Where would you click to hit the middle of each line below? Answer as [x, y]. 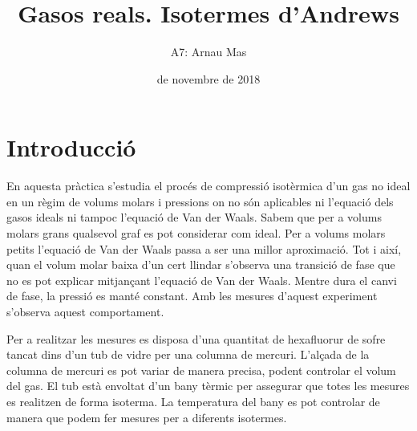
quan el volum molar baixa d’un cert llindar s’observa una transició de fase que [201, 264]
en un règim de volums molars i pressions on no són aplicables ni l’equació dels [200, 201]
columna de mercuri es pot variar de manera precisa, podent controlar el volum [201, 370]
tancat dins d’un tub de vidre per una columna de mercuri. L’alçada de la [188, 354]
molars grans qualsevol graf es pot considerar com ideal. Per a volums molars [196, 233]
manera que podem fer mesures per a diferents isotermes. [147, 417]
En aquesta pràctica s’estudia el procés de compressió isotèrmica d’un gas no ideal [208, 186]
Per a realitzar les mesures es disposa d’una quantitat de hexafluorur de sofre [196, 338]
